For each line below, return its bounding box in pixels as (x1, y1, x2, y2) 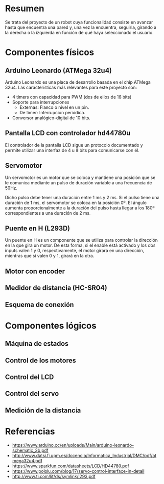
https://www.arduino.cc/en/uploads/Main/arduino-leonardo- (12, 442, 134, 448)
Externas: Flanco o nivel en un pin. (19, 104, 89, 110)
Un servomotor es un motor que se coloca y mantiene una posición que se (5, 175, 156, 180)
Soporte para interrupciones (12, 99, 70, 105)
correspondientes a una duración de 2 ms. (5, 210, 91, 216)
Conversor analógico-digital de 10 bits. (12, 115, 91, 121)
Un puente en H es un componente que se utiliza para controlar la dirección (5, 237, 158, 243)
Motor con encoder (5, 267, 65, 275)
